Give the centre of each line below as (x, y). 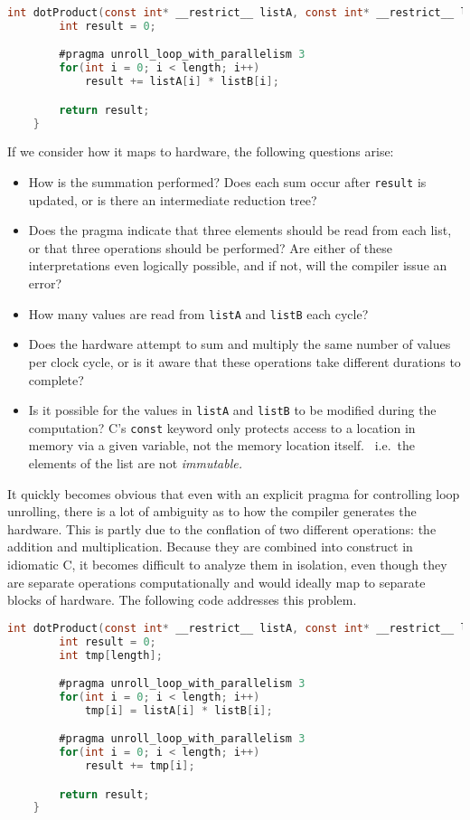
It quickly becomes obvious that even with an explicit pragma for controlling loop (234, 493)
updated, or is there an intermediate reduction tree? (173, 199)
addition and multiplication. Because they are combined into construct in (210, 547)
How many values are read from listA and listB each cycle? (198, 313)
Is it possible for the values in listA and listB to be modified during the (232, 410)
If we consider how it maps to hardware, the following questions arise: (201, 151)
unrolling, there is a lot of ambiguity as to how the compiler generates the (212, 511)
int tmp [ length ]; (111, 655)
